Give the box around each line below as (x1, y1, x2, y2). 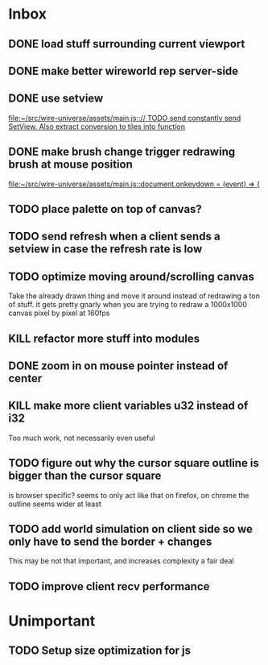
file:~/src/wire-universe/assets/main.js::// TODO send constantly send (8, 113, 241, 123)
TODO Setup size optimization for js (8, 644, 192, 658)
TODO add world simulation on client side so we (8, 522, 254, 536)
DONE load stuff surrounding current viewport (8, 37, 245, 51)
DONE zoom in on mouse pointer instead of (8, 359, 229, 372)
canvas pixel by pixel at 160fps (8, 308, 110, 318)
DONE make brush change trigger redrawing (8, 145, 236, 159)
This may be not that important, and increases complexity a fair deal (8, 556, 235, 566)
